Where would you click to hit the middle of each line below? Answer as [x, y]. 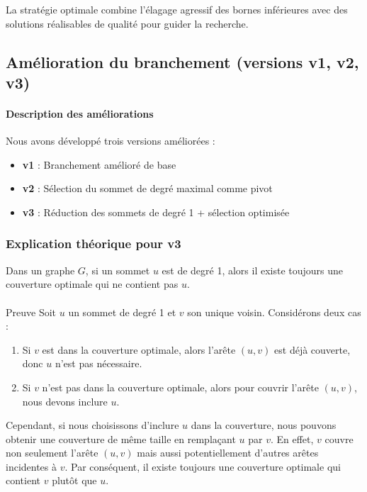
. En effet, [292, 438]
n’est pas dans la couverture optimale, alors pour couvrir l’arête [180, 387]
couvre [339, 438]
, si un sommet [118, 270]
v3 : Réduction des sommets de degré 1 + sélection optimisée [156, 212]
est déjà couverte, [312, 349]
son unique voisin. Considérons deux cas [274, 312]
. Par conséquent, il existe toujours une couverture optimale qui [203, 466]
